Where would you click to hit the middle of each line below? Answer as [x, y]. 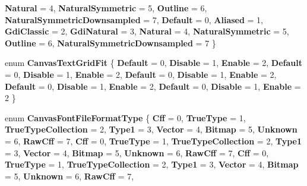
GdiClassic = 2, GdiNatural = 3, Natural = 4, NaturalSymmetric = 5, [147, 31]
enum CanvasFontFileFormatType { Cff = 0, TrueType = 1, [125, 117]
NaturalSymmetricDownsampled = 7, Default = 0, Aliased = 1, [134, 19]
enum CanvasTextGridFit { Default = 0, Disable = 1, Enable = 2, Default [153, 63]
